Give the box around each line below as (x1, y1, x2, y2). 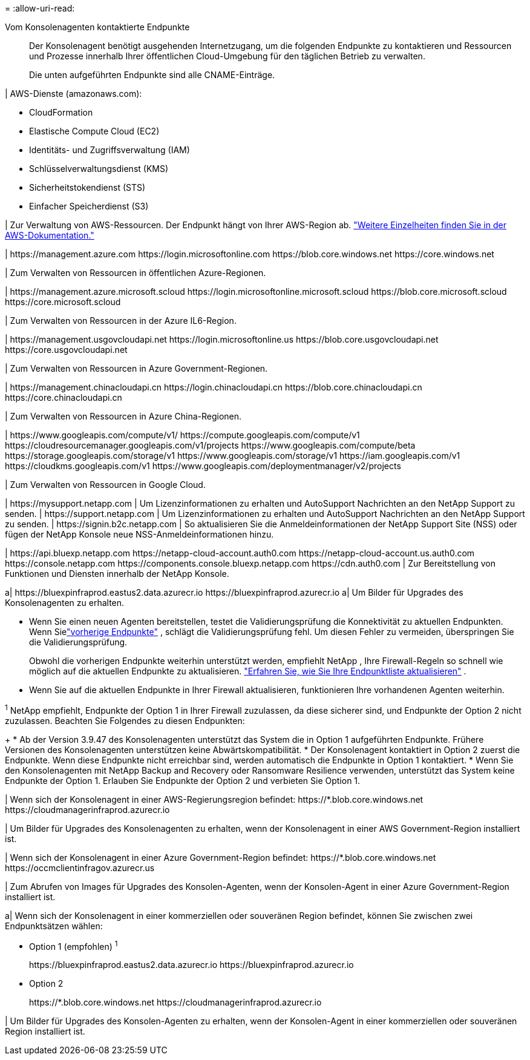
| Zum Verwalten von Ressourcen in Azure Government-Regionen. (5, 363, 268, 374)
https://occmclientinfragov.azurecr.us (5, 862, 155, 873)
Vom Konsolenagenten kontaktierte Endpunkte (5, 22, 190, 32)
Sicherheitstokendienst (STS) (29, 182, 146, 193)
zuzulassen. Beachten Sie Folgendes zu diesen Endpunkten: (5, 715, 245, 726)
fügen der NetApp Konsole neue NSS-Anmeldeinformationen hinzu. (5, 529, 274, 539)
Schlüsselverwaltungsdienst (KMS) (29, 163, 169, 174)
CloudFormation (29, 107, 93, 117)
